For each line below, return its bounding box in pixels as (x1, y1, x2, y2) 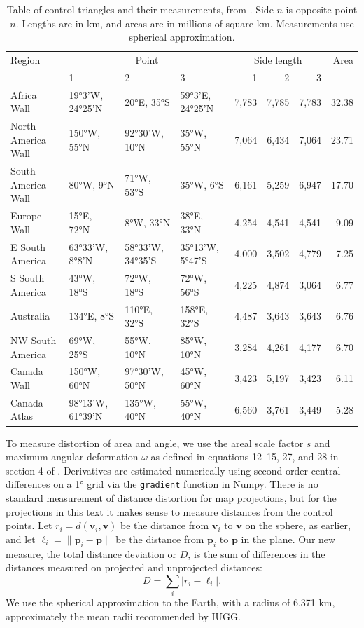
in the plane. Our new (241, 531, 336, 546)
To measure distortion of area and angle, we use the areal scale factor (6, 435, 304, 450)
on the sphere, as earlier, (245, 518, 351, 533)
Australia (10, 308, 50, 323)
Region (10, 53, 41, 67)
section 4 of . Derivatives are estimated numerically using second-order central (6, 463, 341, 477)
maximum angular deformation (6, 449, 139, 464)
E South (10, 239, 45, 254)
